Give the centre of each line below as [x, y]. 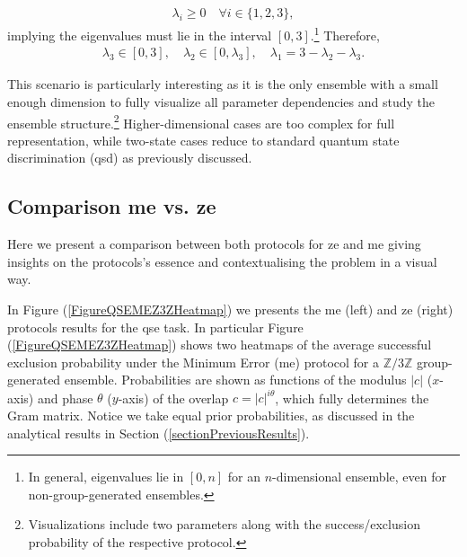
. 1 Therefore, [345, 34]
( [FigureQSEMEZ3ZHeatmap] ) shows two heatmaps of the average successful [220, 345]
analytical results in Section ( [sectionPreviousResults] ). [159, 433]
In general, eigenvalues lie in [106, 477]
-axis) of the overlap [173, 398]
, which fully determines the [352, 398]
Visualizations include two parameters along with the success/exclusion [224, 524]
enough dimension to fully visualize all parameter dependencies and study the [221, 101]
